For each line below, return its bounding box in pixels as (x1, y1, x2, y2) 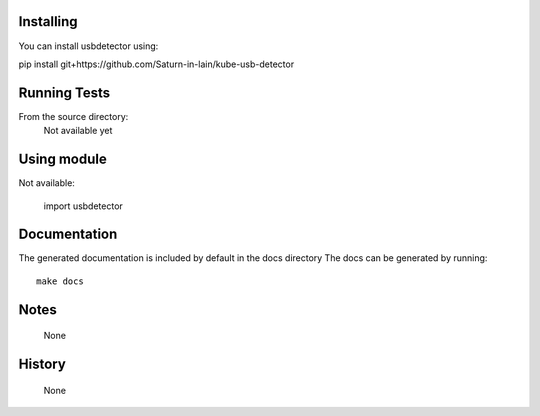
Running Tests (18, 84, 110, 101)
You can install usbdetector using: (18, 40, 159, 52)
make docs (36, 275, 84, 287)
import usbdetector (43, 200, 124, 212)
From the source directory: (18, 110, 129, 122)
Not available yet (43, 125, 113, 137)
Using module (18, 151, 107, 168)
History (18, 356, 67, 373)
